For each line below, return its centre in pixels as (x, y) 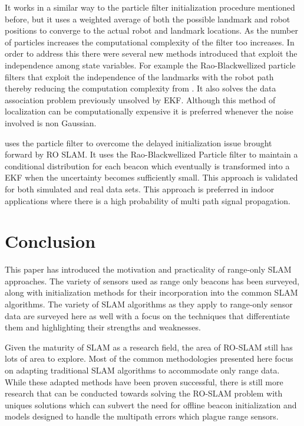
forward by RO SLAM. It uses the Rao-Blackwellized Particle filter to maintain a (151, 154)
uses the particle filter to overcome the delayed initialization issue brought (138, 142)
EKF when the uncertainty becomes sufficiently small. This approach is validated (151, 177)
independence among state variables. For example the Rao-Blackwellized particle (150, 65)
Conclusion (50, 241)
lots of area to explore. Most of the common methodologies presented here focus (149, 358)
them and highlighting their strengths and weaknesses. (103, 327)
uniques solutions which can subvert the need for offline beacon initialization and (151, 404)
